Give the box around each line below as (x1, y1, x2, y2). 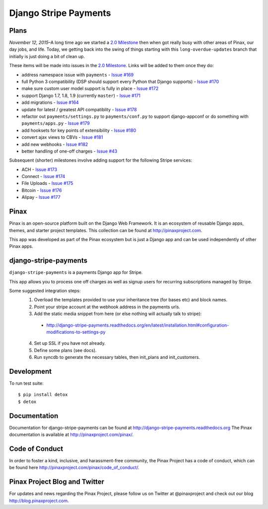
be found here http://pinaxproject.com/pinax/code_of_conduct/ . (9, 465, 139, 471)
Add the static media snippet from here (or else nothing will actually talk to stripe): (34, 311, 202, 317)
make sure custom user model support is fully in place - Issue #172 (21, 85, 159, 91)
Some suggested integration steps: (9, 288, 81, 294)
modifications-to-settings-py (46, 329, 106, 335)
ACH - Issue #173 (21, 167, 57, 172)
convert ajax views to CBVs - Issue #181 (21, 134, 103, 140)
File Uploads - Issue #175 (21, 180, 73, 186)
